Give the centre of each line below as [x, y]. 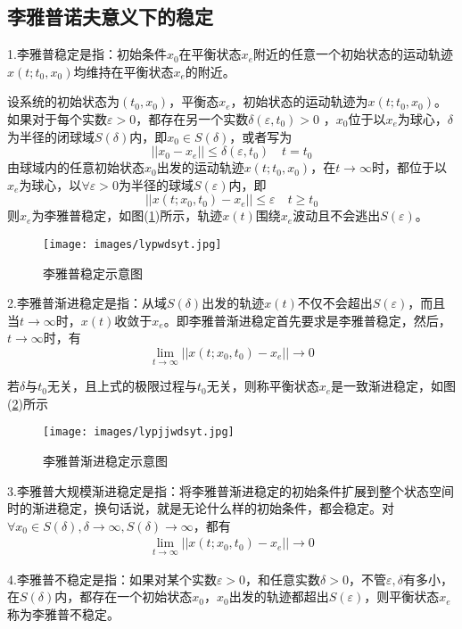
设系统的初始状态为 [63, 101]
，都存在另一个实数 [192, 118]
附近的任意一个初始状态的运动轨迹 [353, 54]
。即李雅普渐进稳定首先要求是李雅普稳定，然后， [307, 320]
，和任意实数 [283, 579]
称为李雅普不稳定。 [63, 613]
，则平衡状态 [402, 596]
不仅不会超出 [335, 303]
